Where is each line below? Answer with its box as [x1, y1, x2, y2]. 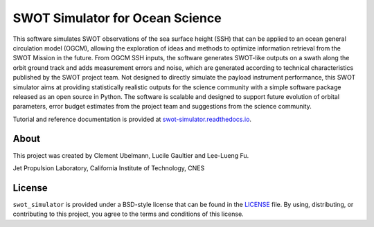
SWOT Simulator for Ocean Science [12, 10, 222, 26]
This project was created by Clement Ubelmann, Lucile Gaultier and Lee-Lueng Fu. [12, 151, 249, 159]
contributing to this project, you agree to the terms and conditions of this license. [12, 210, 244, 218]
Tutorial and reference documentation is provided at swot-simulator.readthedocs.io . [12, 115, 252, 123]
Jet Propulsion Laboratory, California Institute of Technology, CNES [12, 163, 205, 172]
